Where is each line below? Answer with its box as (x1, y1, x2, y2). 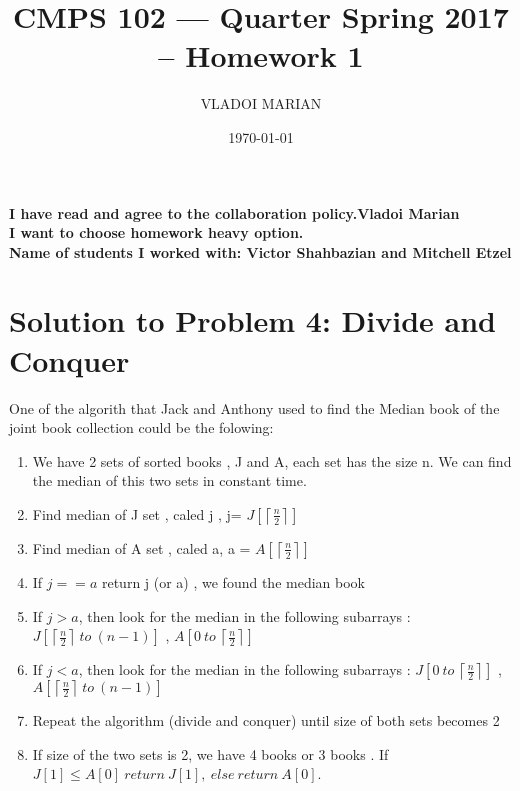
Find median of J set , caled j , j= (32, 503, 242, 524)
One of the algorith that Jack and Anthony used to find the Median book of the (9, 397, 500, 418)
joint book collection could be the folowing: (9, 417, 274, 438)
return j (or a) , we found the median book (101, 571, 365, 592)
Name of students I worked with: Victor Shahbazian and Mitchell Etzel (9, 241, 512, 262)
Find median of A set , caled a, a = (32, 537, 251, 558)
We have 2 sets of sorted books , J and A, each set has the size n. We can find (32, 450, 512, 471)
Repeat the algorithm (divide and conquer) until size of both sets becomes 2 (32, 710, 500, 731)
